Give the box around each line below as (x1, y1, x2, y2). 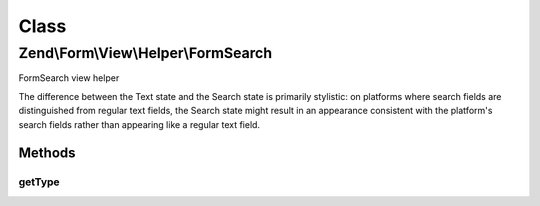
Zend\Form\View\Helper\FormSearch (18, 44, 273, 62)
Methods (18, 145, 76, 162)
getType (18, 175, 60, 189)
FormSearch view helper (18, 72, 120, 84)
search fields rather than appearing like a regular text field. (18, 118, 260, 130)
